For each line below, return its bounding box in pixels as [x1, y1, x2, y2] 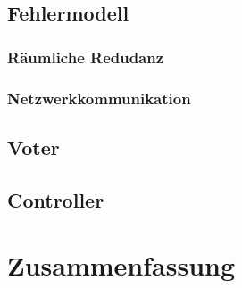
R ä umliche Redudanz [7, 45, 164, 68]
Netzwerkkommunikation [7, 86, 191, 109]
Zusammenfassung [7, 247, 236, 284]
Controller [7, 185, 104, 213]
